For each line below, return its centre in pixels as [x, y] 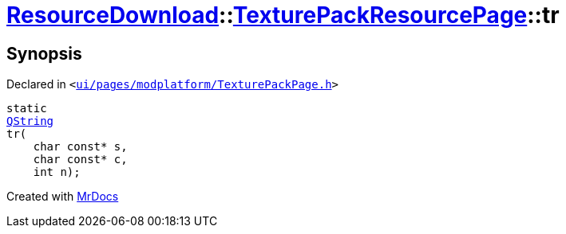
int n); [57, 172]
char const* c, [80, 160]
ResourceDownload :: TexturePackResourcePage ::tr [283, 15]
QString [30, 121]
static [27, 109]
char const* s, [80, 147]
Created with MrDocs [63, 197]
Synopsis [44, 53]
